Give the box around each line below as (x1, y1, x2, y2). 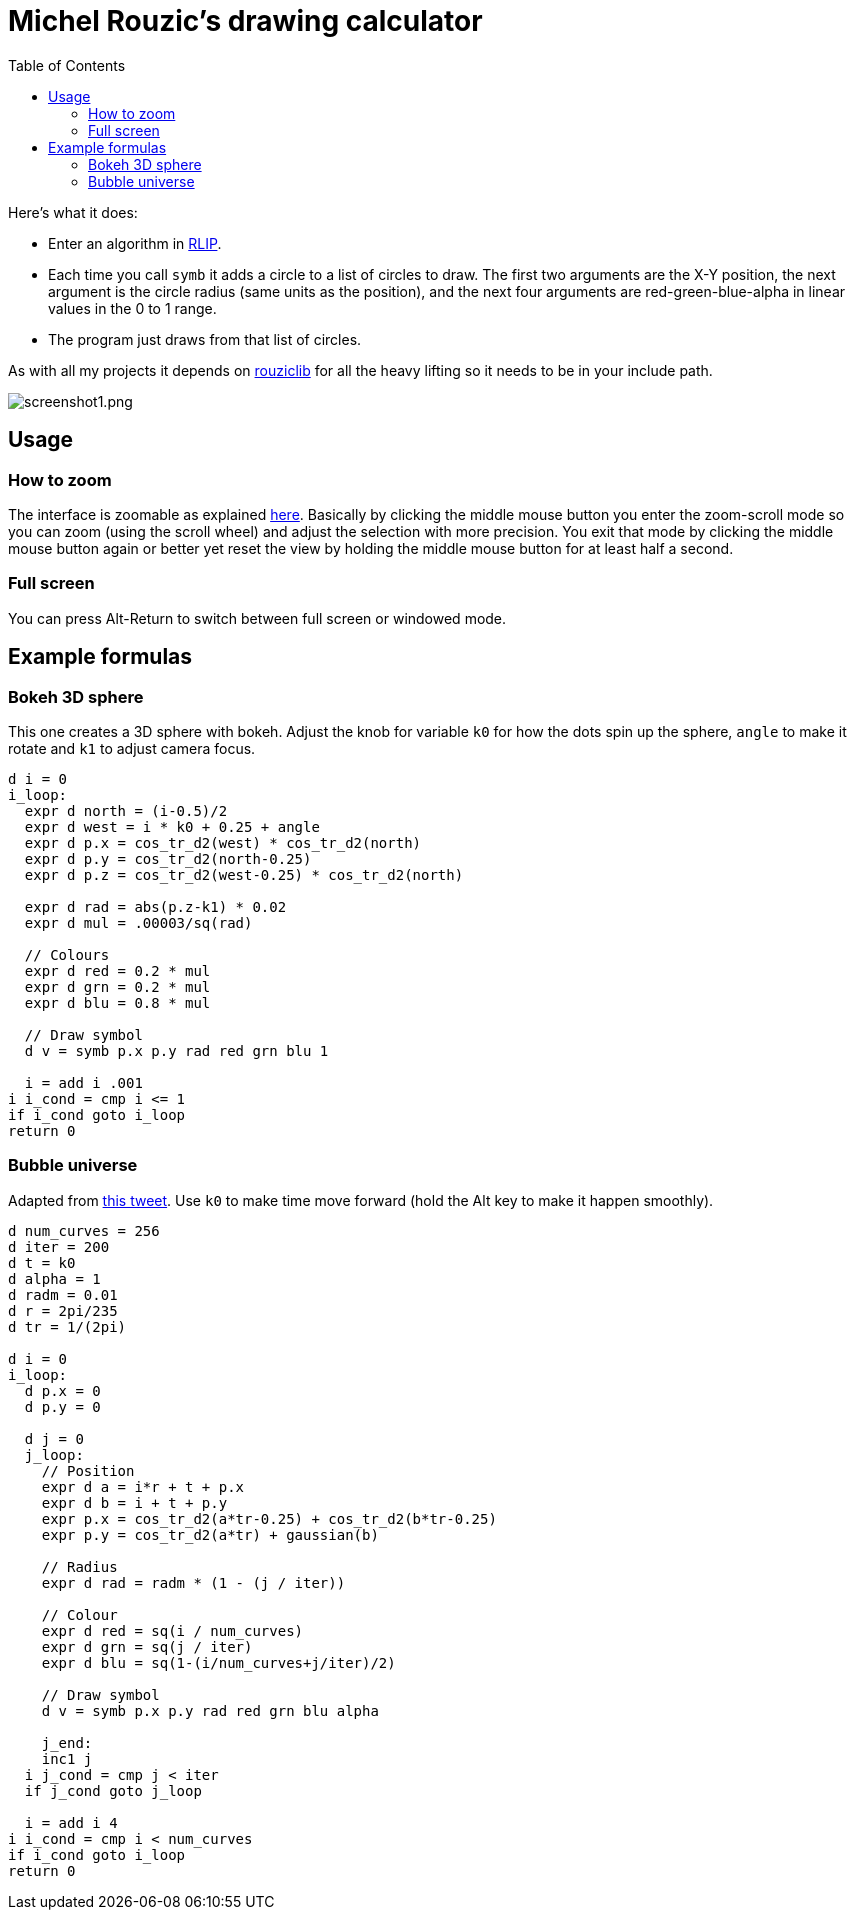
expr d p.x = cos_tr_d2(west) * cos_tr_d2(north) (24, 834, 422, 851)
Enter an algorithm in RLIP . (48, 234, 222, 252)
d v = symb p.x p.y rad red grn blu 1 (24, 1042, 329, 1059)
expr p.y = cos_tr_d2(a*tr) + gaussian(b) (41, 1526, 379, 1543)
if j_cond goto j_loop (24, 1782, 202, 1799)
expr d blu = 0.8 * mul (24, 994, 211, 1011)
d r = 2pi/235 (8, 1302, 118, 1319)
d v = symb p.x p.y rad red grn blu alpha (41, 1702, 379, 1719)
